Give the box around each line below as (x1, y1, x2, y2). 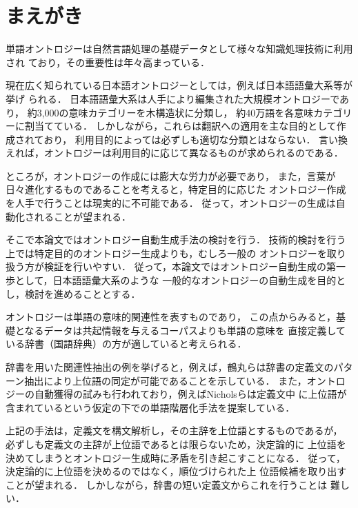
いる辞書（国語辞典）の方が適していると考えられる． (6, 336, 247, 351)
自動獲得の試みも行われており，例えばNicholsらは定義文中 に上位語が (34, 387, 347, 401)
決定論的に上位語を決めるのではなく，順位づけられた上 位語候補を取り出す (6, 464, 347, 478)
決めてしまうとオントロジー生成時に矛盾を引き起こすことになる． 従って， (6, 450, 346, 465)
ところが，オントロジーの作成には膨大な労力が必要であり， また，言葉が (6, 168, 336, 183)
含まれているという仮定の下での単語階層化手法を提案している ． (6, 400, 295, 414)
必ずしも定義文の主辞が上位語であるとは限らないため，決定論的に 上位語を (6, 436, 346, 451)
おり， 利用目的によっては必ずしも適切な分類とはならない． (43, 132, 316, 146)
